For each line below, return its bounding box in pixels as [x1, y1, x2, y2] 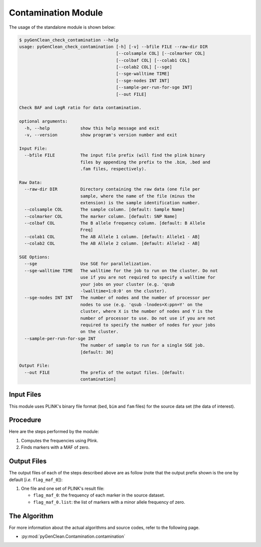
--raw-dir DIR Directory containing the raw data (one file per [24, 187, 201, 192]
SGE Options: [19, 255, 50, 260]
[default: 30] [80, 349, 114, 355]
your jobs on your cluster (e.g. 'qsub [80, 281, 175, 287]
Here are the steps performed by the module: [9, 429, 99, 434]
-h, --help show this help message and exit [24, 125, 159, 131]
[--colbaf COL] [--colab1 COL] [116, 57, 190, 63]
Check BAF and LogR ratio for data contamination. [19, 105, 142, 111]
